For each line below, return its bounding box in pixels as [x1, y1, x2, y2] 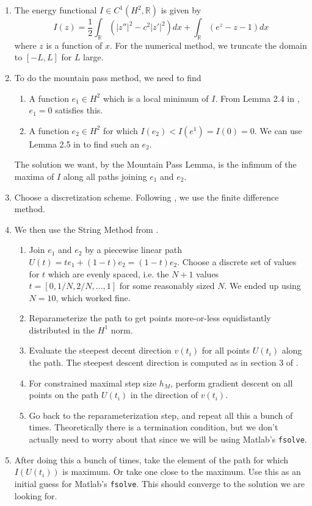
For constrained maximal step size [29, 376, 157, 389]
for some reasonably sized [119, 279, 215, 292]
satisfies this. [55, 104, 103, 116]
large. [83, 51, 104, 63]
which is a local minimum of [103, 91, 209, 104]
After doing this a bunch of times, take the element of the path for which [14, 453, 289, 466]
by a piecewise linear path [85, 243, 182, 256]
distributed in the [29, 323, 95, 336]
